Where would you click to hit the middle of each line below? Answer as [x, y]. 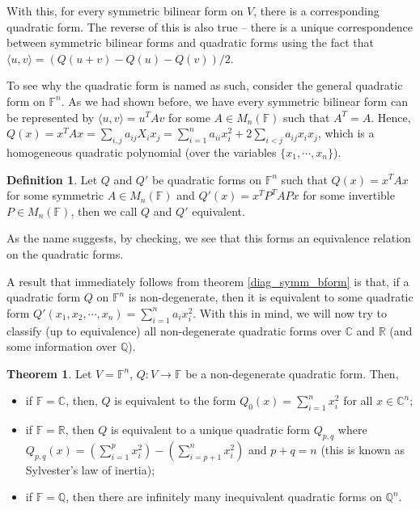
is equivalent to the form [175, 400]
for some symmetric [55, 195]
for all [358, 400]
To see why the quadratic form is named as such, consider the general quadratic [205, 85]
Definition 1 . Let [52, 179]
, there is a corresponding [316, 11]
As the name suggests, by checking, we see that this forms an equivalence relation [209, 238]
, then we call [104, 211]
